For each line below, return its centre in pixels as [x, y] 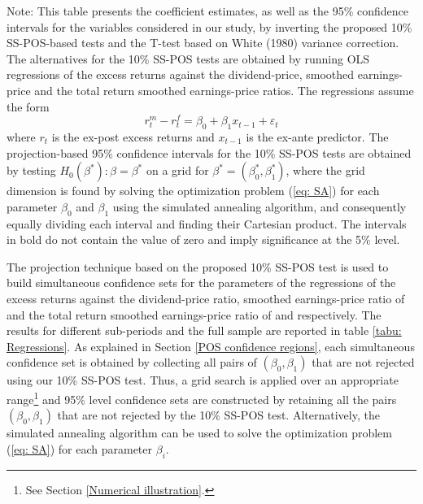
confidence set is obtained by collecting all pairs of [132, 362]
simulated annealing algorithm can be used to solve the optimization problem [199, 433]
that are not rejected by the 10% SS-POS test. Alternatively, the [218, 415]
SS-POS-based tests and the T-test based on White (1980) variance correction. [203, 43]
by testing [31, 170]
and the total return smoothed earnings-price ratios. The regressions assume [224, 90]
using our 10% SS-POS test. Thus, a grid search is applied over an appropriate [203, 380]
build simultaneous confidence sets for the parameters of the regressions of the [201, 282]
